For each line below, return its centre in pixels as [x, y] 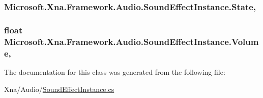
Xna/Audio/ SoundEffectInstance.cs [59, 89]
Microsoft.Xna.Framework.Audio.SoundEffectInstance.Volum [131, 41]
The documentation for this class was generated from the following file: [115, 71]
